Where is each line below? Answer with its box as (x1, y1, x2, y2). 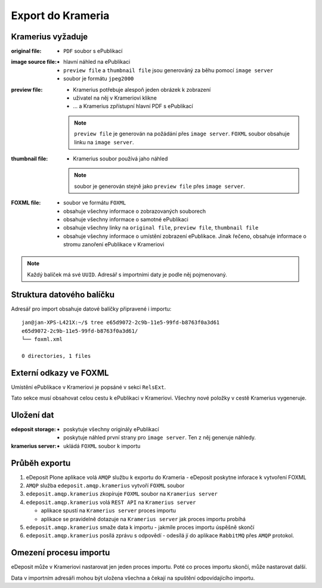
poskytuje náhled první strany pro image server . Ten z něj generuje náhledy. (63, 434, 256, 441)
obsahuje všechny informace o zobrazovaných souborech (63, 208, 206, 215)
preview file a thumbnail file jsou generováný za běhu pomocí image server (63, 66, 274, 74)
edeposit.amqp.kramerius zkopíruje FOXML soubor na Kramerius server (26, 490, 218, 497)
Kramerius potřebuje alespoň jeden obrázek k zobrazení (73, 86, 211, 93)
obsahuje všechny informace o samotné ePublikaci (63, 215, 189, 223)
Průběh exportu (11, 458, 71, 468)
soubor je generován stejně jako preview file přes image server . (74, 182, 246, 190)
